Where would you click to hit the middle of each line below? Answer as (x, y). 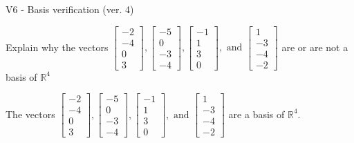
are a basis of (257, 114)
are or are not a (315, 47)
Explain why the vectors (57, 47)
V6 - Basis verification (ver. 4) (70, 9)
